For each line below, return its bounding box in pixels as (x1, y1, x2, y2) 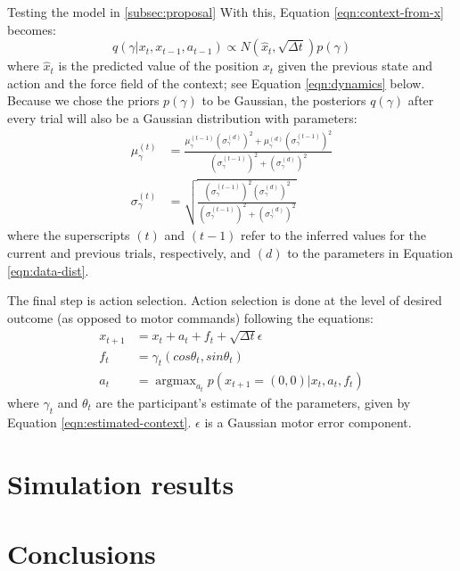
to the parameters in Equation (287, 244, 454, 262)
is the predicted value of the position (58, 56, 259, 75)
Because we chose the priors (7, 91, 160, 110)
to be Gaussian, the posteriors (201, 91, 366, 110)
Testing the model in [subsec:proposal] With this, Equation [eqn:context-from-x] (7, 3, 444, 21)
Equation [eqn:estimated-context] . (7, 412, 192, 431)
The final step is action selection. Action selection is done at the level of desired (7, 291, 442, 310)
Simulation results (7, 465, 234, 501)
